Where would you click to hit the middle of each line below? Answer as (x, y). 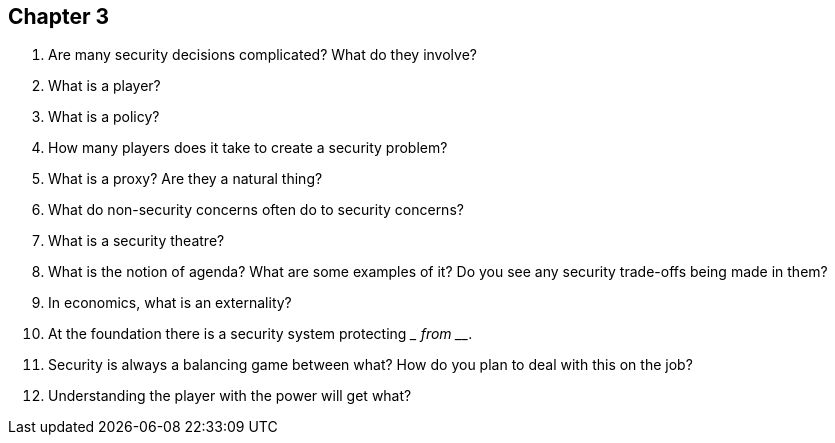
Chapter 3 (59, 16)
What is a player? (104, 86)
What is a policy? (104, 117)
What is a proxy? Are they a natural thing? (185, 179)
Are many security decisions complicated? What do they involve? (262, 55)
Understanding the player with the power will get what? (230, 396)
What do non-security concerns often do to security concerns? (256, 210)
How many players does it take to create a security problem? (248, 148)
